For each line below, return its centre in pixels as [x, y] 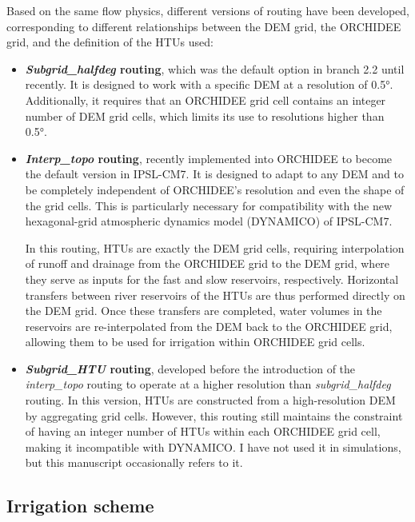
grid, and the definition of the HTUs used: [110, 42]
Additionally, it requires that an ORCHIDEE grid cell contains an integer [206, 100]
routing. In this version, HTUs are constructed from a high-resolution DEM [210, 400]
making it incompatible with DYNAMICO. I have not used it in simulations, [213, 446]
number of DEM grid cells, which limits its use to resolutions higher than [205, 116]
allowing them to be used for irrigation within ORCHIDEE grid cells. [195, 342]
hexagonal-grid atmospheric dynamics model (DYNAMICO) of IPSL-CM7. [209, 221]
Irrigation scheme [80, 506]
